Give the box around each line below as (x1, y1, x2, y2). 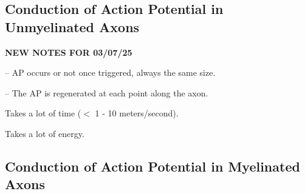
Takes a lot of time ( (5, 107, 81, 119)
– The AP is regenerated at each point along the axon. (5, 86, 208, 99)
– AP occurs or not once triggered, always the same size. (5, 66, 216, 79)
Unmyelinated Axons (5, 17, 140, 36)
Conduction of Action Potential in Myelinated (5, 156, 300, 175)
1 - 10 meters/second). (95, 107, 179, 119)
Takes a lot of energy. (5, 127, 84, 139)
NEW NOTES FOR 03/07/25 (5, 45, 132, 58)
